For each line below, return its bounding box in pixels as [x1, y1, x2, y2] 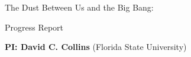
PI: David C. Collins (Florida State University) [5, 41, 187, 53]
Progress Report [5, 21, 64, 33]
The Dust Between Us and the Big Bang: [5, 1, 154, 13]
